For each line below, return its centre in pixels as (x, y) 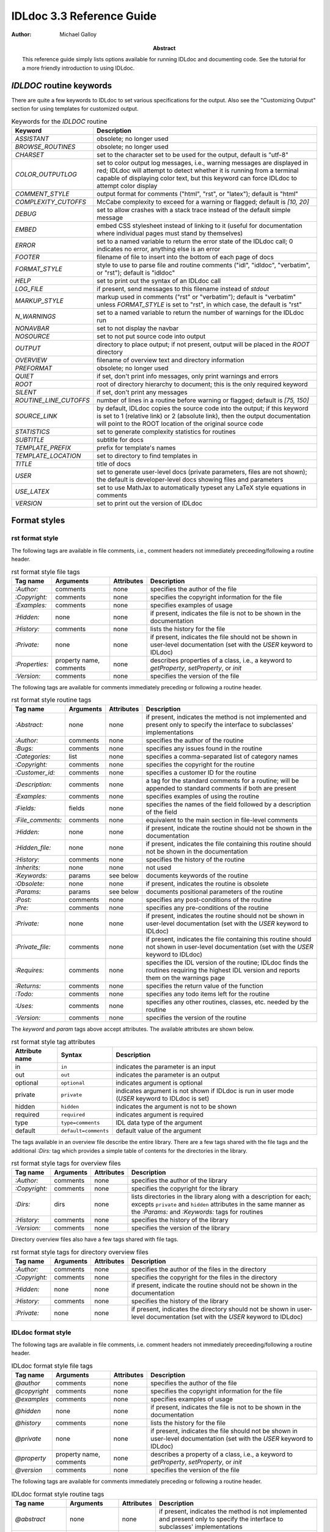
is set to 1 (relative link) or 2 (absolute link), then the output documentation (204, 415)
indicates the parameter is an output (168, 1075)
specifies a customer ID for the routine (201, 773)
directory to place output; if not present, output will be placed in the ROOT (203, 344)
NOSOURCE (32, 336)
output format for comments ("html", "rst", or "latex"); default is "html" (198, 194)
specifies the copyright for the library (185, 1189)
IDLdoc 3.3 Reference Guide (84, 16)
